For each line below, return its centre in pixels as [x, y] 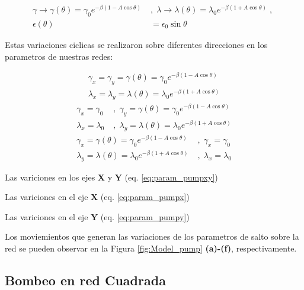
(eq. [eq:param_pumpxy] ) [171, 177]
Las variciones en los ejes [50, 177]
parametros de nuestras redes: [59, 56]
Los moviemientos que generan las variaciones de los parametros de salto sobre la [152, 236]
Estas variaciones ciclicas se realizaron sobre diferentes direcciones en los [136, 44]
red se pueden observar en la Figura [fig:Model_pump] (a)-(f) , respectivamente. [151, 248]
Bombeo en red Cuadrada [85, 280]
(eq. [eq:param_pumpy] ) [145, 216]
